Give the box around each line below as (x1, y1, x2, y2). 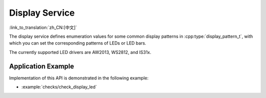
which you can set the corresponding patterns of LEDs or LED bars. (9, 40, 146, 46)
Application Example (9, 62, 74, 71)
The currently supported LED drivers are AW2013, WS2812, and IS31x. (9, 49, 152, 55)
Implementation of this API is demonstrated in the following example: (9, 75, 149, 81)
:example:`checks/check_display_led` (21, 84, 97, 90)
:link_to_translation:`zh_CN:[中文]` (9, 24, 77, 30)
